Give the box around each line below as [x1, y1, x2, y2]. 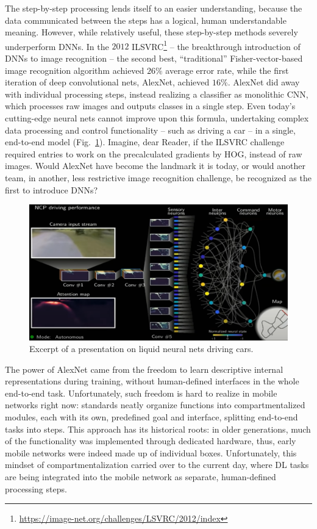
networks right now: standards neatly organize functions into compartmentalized [5, 398, 305, 411]
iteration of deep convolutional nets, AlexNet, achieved [5, 76, 210, 88]
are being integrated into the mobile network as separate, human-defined [5, 470, 276, 483]
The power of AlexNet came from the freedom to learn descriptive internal [5, 362, 283, 375]
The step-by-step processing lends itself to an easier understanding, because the [5, 2, 302, 14]
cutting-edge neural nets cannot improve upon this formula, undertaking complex [5, 112, 309, 124]
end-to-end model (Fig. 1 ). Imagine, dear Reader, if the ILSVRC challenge [5, 135, 285, 148]
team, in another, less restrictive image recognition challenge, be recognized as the [5, 171, 312, 184]
